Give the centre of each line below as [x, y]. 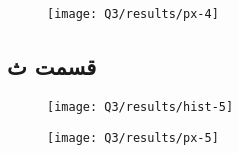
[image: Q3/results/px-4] [133, 14]
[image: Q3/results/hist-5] [140, 106]
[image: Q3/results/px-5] [133, 137]
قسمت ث [52, 66]
